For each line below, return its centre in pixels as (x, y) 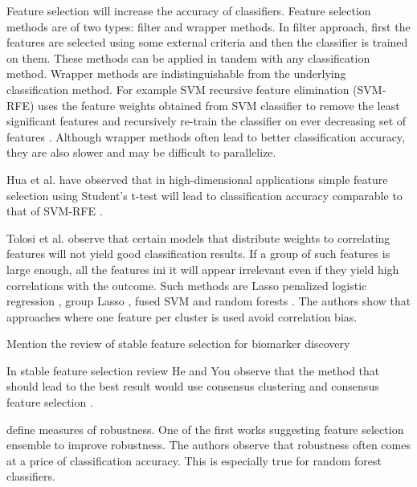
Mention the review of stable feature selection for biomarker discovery (178, 344)
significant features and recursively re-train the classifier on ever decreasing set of (206, 121)
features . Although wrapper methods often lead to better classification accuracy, (206, 136)
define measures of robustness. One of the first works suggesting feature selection (205, 429)
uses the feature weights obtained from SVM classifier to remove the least (219, 105)
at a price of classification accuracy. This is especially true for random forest (194, 460)
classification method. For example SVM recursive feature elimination (178, 89)
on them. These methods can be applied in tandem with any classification (188, 57)
